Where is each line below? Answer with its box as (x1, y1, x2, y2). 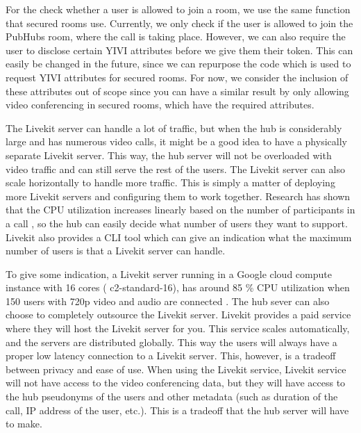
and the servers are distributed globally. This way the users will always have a (6, 334, 337, 349)
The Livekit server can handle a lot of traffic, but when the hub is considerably (6, 120, 342, 135)
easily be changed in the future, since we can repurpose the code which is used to (6, 56, 351, 71)
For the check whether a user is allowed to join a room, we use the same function (6, 2, 351, 16)
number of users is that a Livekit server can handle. (6, 243, 226, 258)
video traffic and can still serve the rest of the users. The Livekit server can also (6, 161, 345, 176)
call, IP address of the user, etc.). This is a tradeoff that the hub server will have (6, 402, 349, 417)
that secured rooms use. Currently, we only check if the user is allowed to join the (6, 15, 353, 30)
